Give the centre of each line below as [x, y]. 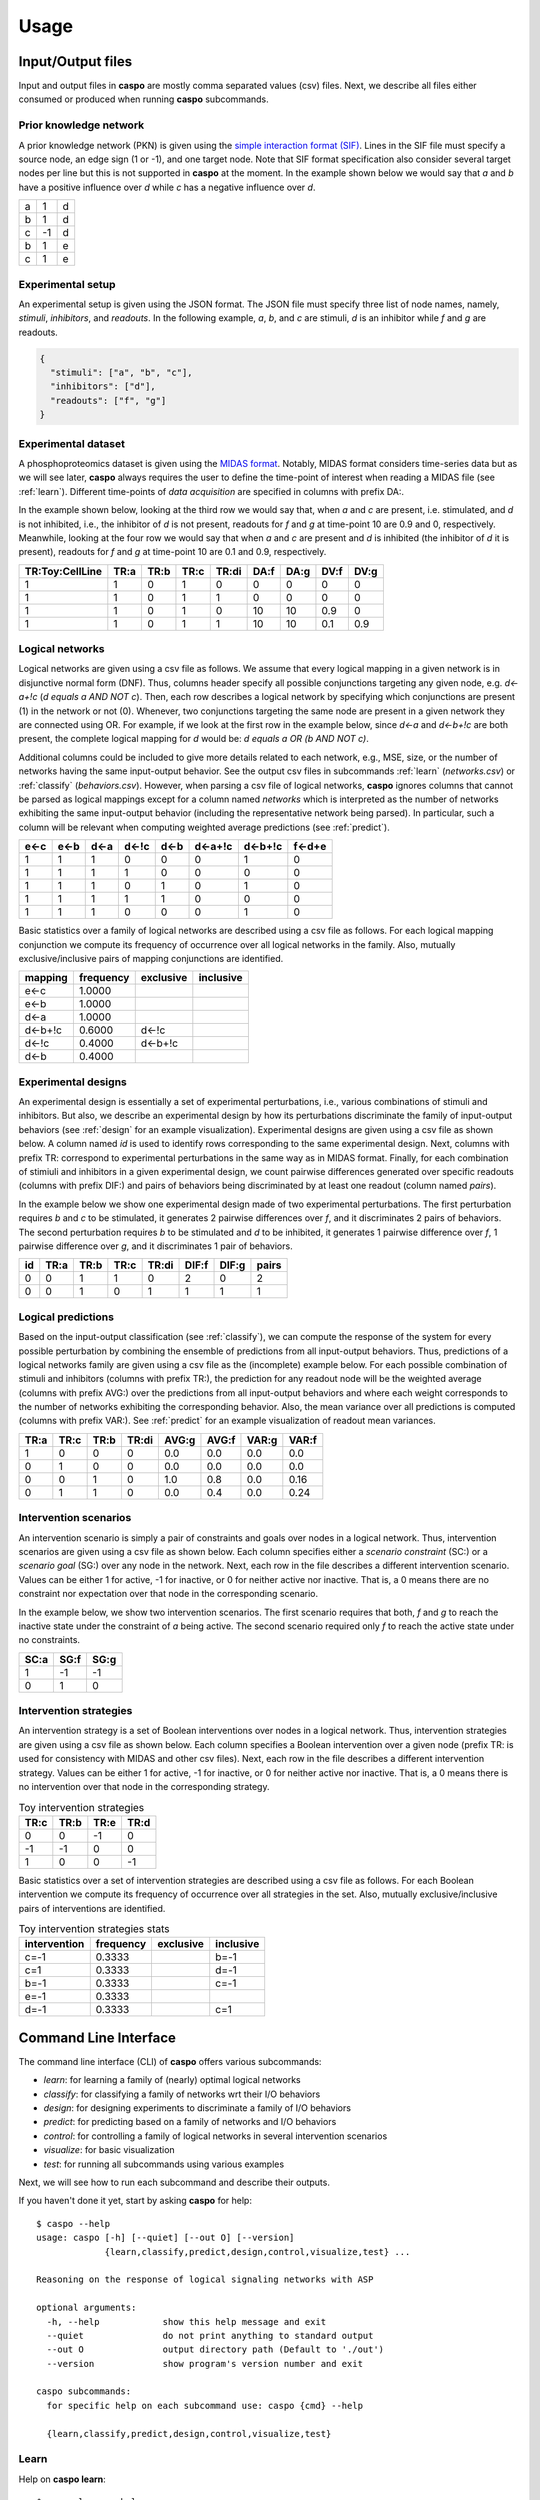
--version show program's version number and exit [205, 2363]
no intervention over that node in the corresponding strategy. [144, 1787]
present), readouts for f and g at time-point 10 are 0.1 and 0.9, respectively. [172, 552]
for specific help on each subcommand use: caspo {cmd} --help [205, 2405]
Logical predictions [66, 1317]
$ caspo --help [73, 2223]
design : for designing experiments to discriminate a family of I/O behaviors [197, 2108]
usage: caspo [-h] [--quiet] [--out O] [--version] [165, 2238]
